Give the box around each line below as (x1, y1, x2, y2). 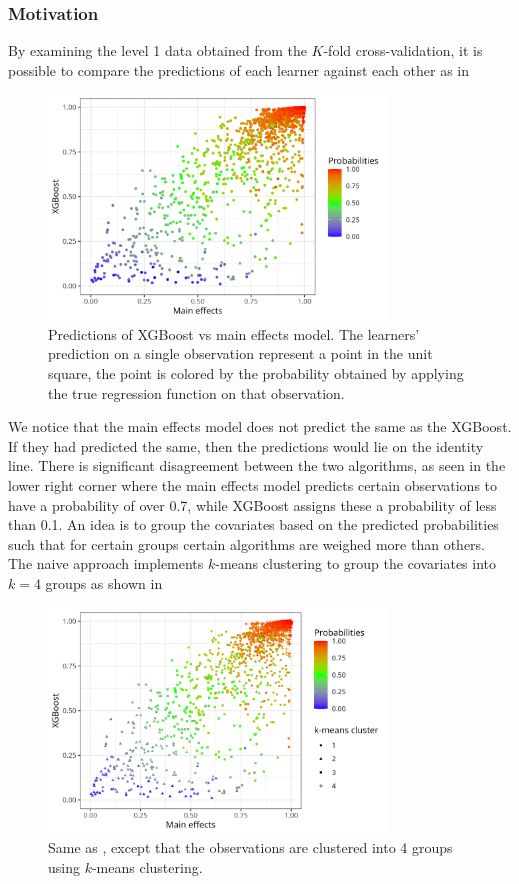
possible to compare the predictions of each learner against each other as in (8, 59, 469, 80)
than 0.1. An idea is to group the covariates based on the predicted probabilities (8, 514, 499, 535)
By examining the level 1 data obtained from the (8, 40, 307, 61)
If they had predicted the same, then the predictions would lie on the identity (8, 435, 484, 456)
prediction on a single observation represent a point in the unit (48, 343, 433, 364)
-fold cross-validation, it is (323, 40, 483, 61)
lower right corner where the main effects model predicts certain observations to (8, 475, 498, 496)
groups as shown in (45, 573, 163, 594)
